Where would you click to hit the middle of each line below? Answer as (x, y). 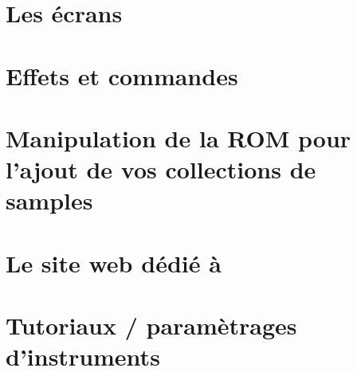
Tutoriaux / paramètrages (151, 325)
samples (49, 200)
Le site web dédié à (114, 262)
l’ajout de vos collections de (161, 169)
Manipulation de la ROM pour (178, 137)
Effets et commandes (122, 75)
